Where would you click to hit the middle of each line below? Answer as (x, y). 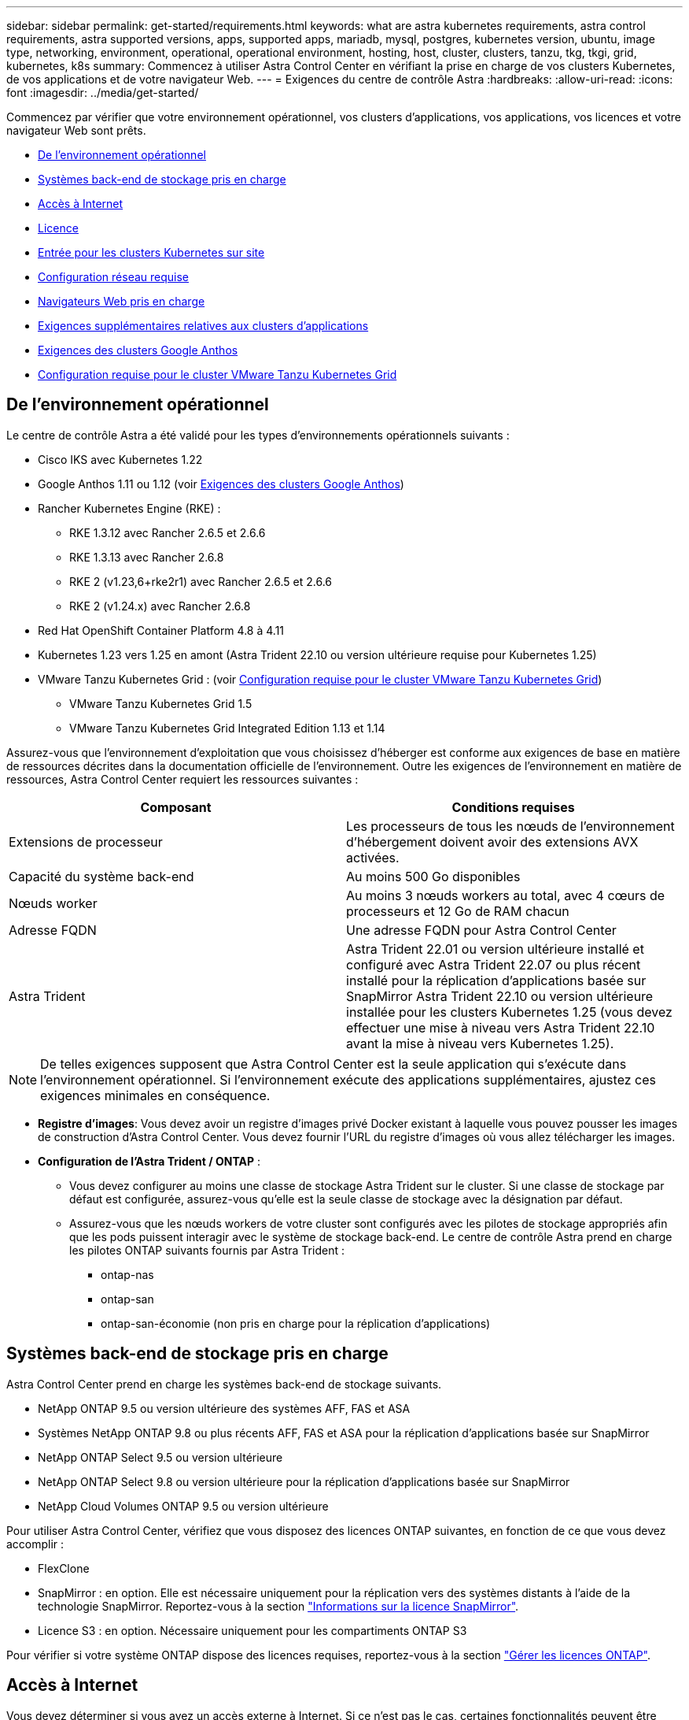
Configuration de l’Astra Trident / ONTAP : (149, 1161)
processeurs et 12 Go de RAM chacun (458, 911)
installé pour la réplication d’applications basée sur (496, 980)
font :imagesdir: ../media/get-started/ (103, 93)
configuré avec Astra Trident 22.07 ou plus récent (494, 964)
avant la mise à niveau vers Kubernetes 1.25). (480, 1043)
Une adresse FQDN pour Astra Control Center (481, 930)
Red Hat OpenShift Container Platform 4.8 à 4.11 (161, 630)
